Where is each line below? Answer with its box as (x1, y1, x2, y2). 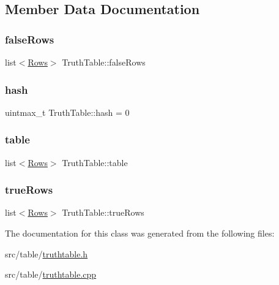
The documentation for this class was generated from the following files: (5, 227, 275, 240)
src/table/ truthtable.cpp (5, 268, 97, 281)
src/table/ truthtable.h (5, 247, 88, 260)
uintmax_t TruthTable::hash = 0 (5, 105, 130, 118)
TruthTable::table (62, 156, 128, 169)
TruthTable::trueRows (62, 206, 144, 219)
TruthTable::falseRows (62, 56, 146, 68)
